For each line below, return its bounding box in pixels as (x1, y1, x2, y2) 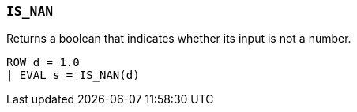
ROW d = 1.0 (6, 56, 80, 69)
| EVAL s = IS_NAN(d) (6, 69, 140, 82)
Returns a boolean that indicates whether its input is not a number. (6, 32, 351, 46)
